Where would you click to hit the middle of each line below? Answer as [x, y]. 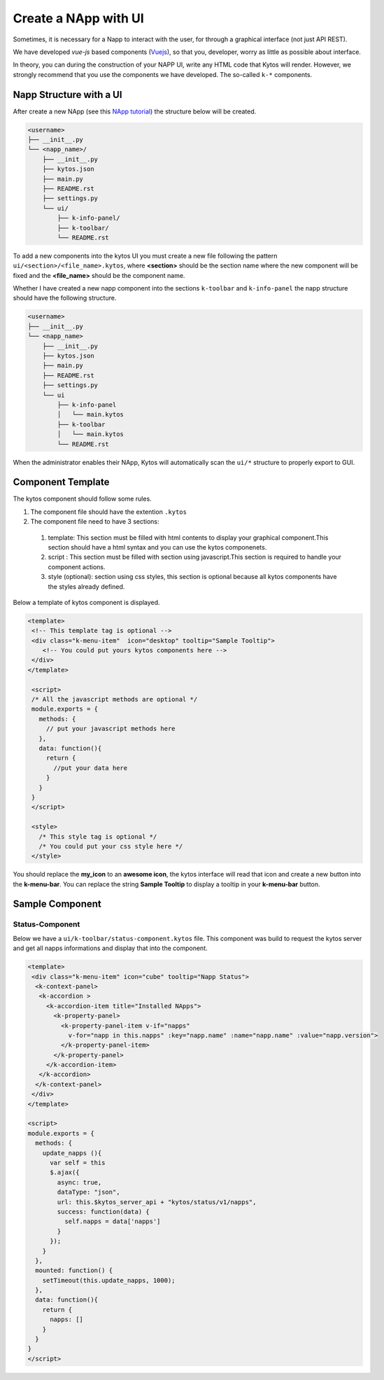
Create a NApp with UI [79, 18]
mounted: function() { [74, 1270]
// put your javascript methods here [111, 729]
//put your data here [91, 768]
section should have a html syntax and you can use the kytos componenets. [157, 547]
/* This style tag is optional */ [98, 836]
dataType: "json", [88, 1192]
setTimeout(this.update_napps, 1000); [109, 1280]
